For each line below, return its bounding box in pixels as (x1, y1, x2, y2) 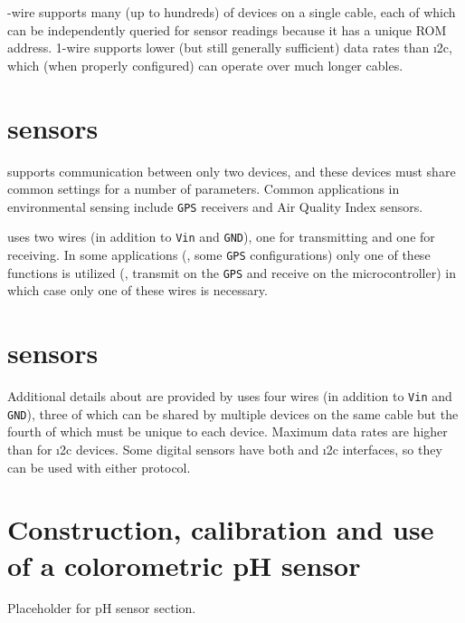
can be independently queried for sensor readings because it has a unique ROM (7, 20, 447, 39)
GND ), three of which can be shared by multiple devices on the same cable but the (7, 404, 459, 423)
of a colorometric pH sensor (7, 546, 361, 583)
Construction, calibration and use (7, 511, 434, 548)
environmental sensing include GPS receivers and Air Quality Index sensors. (7, 196, 423, 216)
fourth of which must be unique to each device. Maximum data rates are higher (7, 422, 448, 441)
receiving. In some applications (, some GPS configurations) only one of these (7, 245, 431, 264)
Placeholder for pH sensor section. (7, 599, 196, 618)
